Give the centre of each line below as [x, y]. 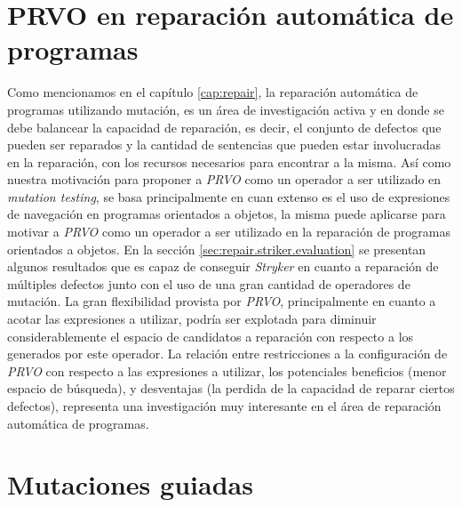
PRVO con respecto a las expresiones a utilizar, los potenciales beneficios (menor [227, 370]
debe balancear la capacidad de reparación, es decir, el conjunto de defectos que [224, 127]
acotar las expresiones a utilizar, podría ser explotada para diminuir [192, 319]
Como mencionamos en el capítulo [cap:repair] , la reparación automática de [213, 92]
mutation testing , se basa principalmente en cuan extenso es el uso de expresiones [229, 196]
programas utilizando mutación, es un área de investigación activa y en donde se [226, 109]
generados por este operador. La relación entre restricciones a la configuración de [227, 354]
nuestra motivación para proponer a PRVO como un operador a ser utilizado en [224, 179]
